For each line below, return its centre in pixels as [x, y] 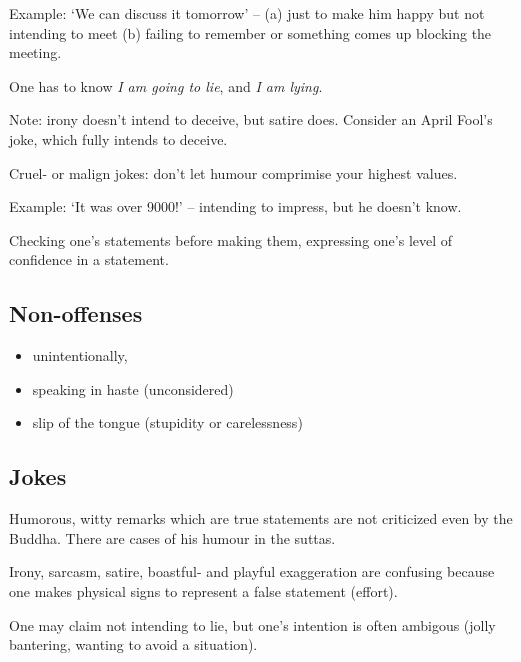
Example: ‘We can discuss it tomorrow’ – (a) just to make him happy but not [247, 13]
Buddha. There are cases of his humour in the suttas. [172, 537]
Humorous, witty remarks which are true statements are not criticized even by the [261, 518]
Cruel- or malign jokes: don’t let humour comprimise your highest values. [233, 172]
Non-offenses [76, 313]
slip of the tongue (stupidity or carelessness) [167, 422]
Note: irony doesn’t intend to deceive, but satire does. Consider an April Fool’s [251, 119]
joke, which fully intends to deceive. [118, 138]
